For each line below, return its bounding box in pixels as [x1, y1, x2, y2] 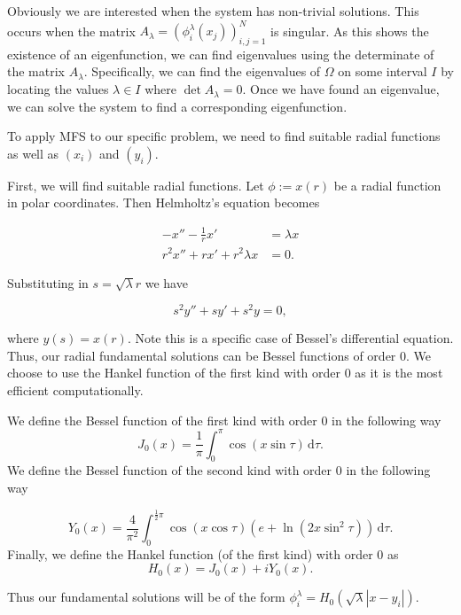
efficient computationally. [7, 380, 144, 399]
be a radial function [333, 175, 441, 194]
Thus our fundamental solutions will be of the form [7, 588, 285, 606]
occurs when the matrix [7, 21, 136, 40]
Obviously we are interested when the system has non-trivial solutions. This [7, 2, 419, 19]
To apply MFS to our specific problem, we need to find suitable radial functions [7, 127, 441, 145]
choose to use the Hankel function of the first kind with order [7, 363, 341, 382]
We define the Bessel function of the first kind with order [7, 410, 317, 429]
